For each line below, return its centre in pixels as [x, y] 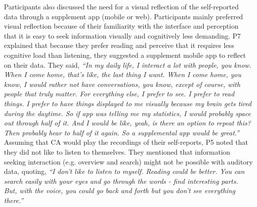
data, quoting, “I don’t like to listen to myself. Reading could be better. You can [124, 171]
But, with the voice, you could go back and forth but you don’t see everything [120, 190]
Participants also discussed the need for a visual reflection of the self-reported [121, 6]
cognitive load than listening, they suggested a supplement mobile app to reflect [125, 55]
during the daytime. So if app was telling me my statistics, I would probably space [128, 113]
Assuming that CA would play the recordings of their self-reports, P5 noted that [126, 142]
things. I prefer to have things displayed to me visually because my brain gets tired [128, 103]
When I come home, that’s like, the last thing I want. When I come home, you [123, 74]
